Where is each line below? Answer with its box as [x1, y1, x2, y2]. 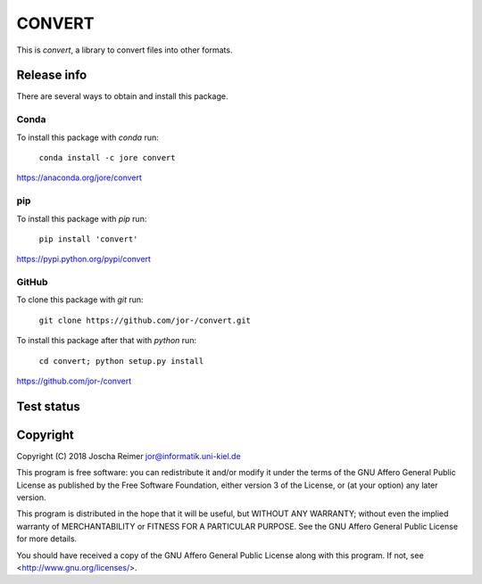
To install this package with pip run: [16, 213, 147, 224]
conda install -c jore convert [38, 152, 176, 162]
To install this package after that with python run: [16, 335, 196, 346]
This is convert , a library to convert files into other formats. [16, 45, 233, 55]
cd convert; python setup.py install [38, 356, 204, 366]
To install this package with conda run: [16, 132, 160, 143]
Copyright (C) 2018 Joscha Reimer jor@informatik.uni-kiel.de [16, 450, 241, 461]
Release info [16, 68, 87, 83]
